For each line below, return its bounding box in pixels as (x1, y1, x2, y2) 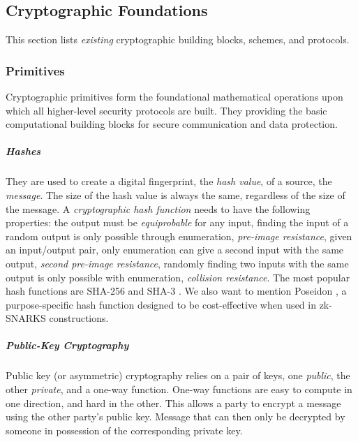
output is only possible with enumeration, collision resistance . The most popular (6, 270, 350, 284)
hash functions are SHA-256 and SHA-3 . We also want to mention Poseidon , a (6, 283, 347, 298)
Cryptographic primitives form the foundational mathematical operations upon (6, 89, 343, 104)
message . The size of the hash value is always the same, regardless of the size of (6, 187, 345, 202)
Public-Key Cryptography (6, 338, 129, 353)
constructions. (49, 311, 109, 325)
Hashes (6, 144, 41, 159)
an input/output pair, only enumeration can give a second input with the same (6, 242, 344, 257)
